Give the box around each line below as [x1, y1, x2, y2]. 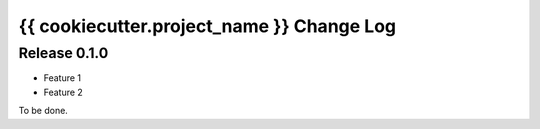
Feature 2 [43, 86, 84, 98]
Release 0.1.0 [18, 44, 109, 62]
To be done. [18, 105, 69, 117]
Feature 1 [43, 72, 82, 84]
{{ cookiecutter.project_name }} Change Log [18, 15, 397, 37]
